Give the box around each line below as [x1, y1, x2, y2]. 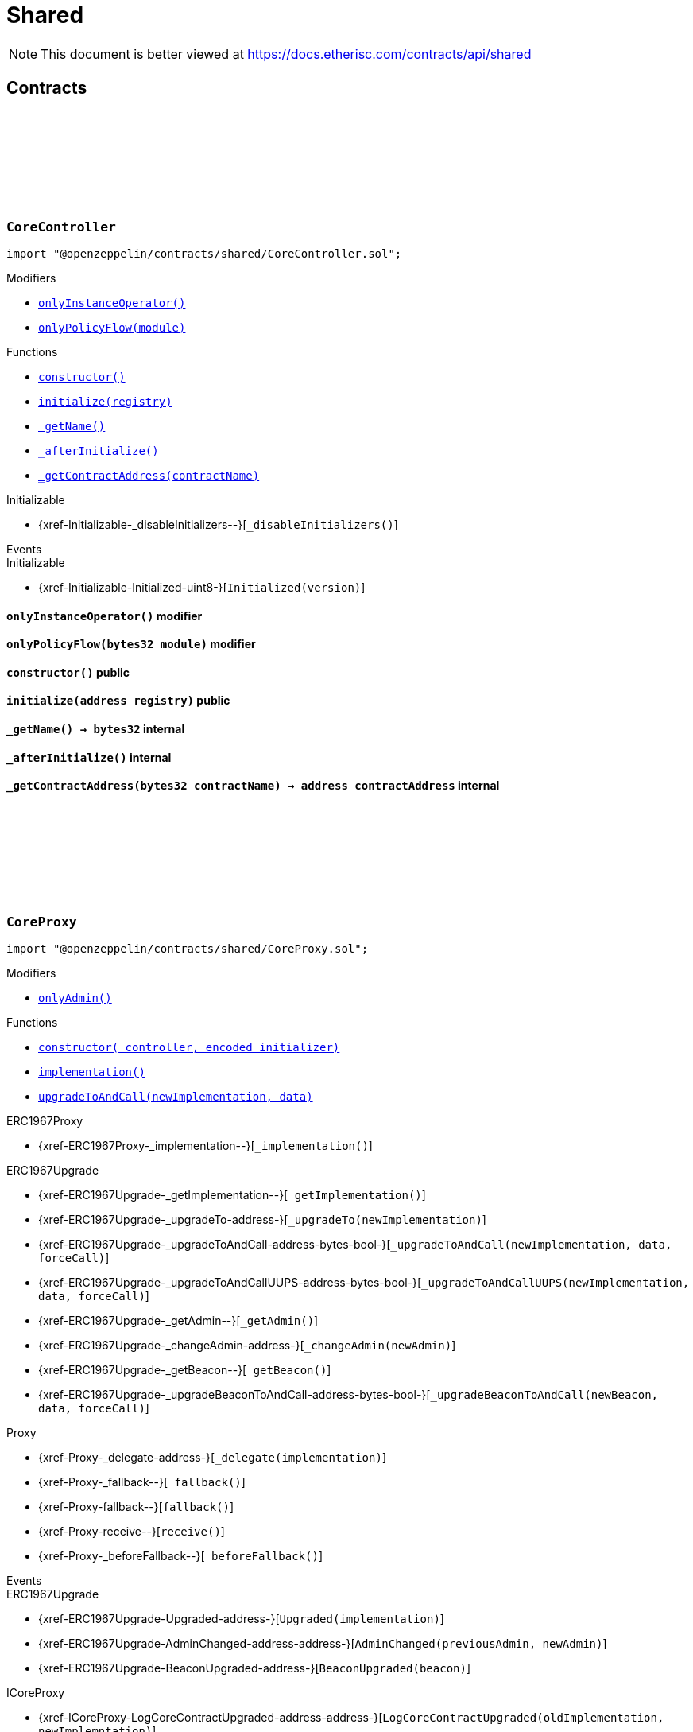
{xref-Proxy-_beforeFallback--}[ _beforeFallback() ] [38, 1549, 323, 1563]
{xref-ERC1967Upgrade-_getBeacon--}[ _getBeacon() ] [38, 1363, 331, 1377]
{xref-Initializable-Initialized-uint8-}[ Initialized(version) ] [38, 580, 366, 594]
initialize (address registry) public [6, 693, 230, 708]
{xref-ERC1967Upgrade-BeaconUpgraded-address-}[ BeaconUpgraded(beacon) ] [38, 1661, 471, 1676]
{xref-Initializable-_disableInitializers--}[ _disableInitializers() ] [38, 517, 398, 531]
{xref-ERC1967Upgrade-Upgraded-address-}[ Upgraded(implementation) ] [38, 1612, 444, 1626]
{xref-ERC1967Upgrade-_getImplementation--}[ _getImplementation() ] [38, 1188, 426, 1202]
